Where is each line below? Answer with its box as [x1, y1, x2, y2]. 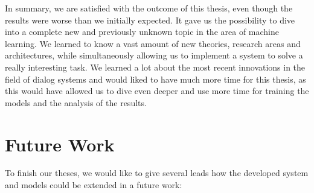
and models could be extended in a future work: [5, 179, 182, 191]
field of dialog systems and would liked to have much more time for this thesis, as [5, 72, 306, 85]
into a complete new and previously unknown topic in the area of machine [5, 25, 279, 38]
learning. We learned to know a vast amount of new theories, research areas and [5, 37, 301, 49]
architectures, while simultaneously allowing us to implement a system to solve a [5, 49, 303, 62]
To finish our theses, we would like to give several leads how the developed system [5, 166, 309, 179]
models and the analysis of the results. [5, 96, 147, 109]
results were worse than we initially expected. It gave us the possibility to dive [5, 13, 295, 26]
